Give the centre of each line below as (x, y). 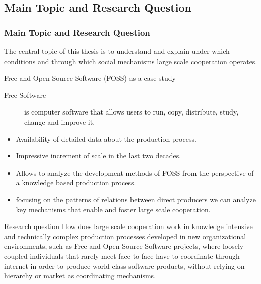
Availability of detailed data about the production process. (106, 138)
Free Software (25, 95)
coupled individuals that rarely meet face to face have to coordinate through (122, 255)
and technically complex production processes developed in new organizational (125, 236)
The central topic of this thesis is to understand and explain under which (117, 51)
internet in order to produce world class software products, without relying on (124, 266)
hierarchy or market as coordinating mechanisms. (80, 276)
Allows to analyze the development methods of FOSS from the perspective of (135, 172)
